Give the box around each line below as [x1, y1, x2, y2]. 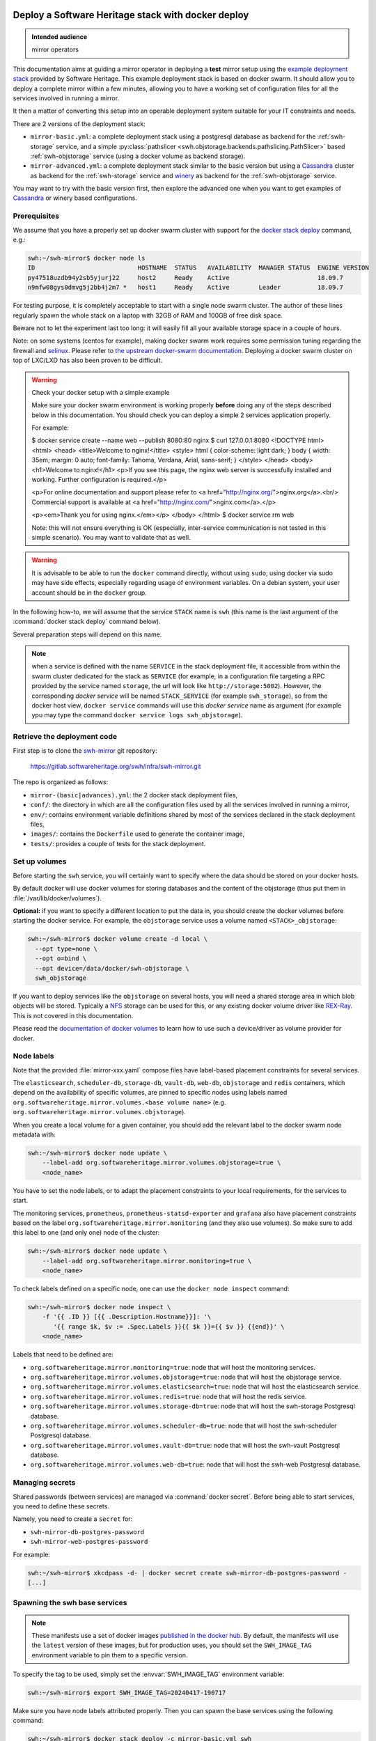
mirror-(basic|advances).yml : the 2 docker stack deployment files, [30, 790, 238, 799]
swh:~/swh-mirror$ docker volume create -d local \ [27, 935, 208, 943]
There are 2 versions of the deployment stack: [13, 119, 146, 128]
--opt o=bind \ [35, 955, 87, 962]
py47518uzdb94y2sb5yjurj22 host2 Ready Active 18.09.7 [27, 274, 344, 281]
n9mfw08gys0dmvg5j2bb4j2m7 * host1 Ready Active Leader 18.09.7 [27, 283, 344, 292]
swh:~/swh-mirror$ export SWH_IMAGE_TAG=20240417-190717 [27, 1689, 226, 1697]
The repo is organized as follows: [13, 778, 109, 786]
